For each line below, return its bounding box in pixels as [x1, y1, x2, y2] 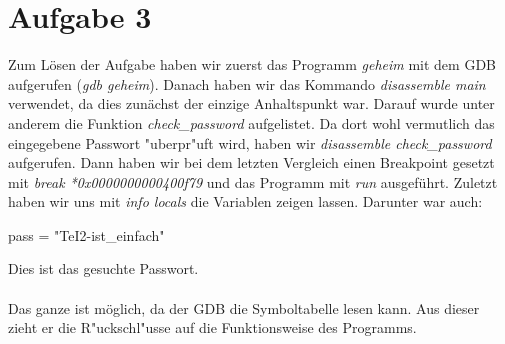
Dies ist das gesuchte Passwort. [8, 258, 199, 279]
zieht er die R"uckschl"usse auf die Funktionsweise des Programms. [8, 317, 417, 338]
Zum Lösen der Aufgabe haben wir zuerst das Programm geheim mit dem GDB [8, 54, 497, 75]
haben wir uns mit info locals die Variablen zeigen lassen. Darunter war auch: [8, 191, 483, 212]
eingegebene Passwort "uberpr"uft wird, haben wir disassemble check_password [8, 132, 492, 153]
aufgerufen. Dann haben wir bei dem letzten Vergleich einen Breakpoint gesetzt [8, 152, 495, 173]
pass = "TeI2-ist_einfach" [8, 224, 165, 245]
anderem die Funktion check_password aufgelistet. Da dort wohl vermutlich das [8, 112, 495, 133]
